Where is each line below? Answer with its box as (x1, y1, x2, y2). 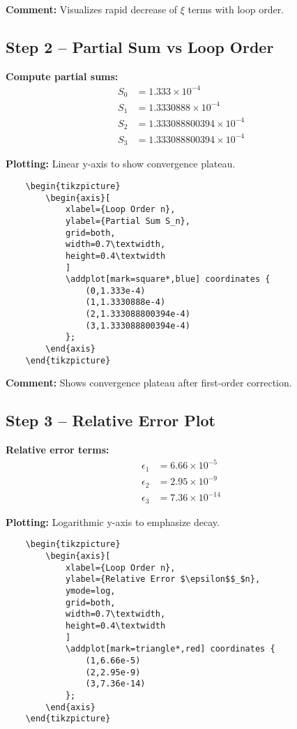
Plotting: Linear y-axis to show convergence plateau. (6, 156, 236, 171)
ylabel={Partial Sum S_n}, (65, 216, 190, 226)
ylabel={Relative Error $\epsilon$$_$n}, (65, 574, 261, 585)
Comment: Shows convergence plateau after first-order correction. (6, 375, 292, 390)
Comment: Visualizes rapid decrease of (6, 2, 178, 16)
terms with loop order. (188, 2, 284, 16)
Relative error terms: (6, 442, 109, 457)
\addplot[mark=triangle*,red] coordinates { (65, 644, 275, 654)
